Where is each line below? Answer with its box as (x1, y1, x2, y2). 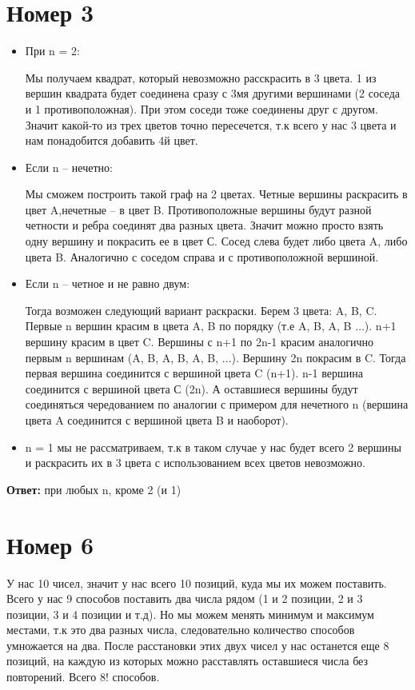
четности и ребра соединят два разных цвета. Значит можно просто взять (25, 217, 384, 233)
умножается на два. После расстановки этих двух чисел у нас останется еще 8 (6, 636, 389, 653)
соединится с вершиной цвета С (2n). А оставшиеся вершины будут (25, 380, 358, 397)
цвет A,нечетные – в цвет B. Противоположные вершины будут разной (25, 201, 372, 217)
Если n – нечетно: (25, 158, 113, 175)
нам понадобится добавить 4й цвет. (25, 132, 198, 149)
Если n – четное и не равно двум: (25, 275, 190, 292)
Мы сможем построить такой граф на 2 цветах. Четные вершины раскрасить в (25, 185, 408, 202)
